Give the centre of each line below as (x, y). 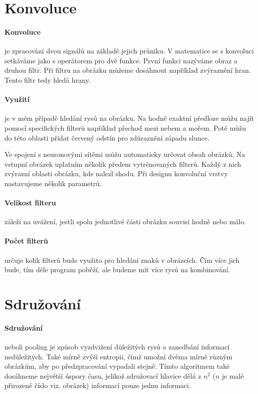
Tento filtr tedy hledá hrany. (48, 79)
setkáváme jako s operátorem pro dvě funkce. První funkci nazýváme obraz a (121, 60)
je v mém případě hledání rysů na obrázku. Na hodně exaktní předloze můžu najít (129, 118)
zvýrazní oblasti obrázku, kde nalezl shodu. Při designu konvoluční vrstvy (116, 173)
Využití (17, 99)
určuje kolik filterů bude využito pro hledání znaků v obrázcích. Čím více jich (122, 260)
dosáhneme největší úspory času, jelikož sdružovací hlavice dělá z (103, 375)
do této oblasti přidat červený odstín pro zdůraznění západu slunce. (107, 137)
